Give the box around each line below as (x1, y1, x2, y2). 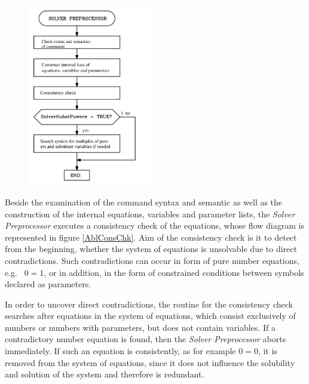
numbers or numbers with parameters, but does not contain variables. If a (5, 321, 276, 333)
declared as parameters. (5, 278, 91, 290)
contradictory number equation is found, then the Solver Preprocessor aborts (5, 333, 286, 345)
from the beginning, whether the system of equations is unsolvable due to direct (5, 242, 297, 255)
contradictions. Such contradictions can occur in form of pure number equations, (5, 254, 299, 266)
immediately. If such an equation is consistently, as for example (5, 345, 236, 357)
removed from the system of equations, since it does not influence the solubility (5, 356, 295, 368)
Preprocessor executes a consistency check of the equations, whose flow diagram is (5, 219, 304, 232)
